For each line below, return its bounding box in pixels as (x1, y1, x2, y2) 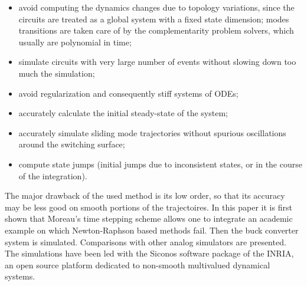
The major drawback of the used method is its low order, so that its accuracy (5, 189, 285, 202)
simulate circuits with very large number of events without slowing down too (18, 55, 296, 68)
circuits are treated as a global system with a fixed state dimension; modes (18, 12, 289, 25)
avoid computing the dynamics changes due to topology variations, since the (18, 1, 295, 13)
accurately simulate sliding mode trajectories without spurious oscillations (18, 126, 286, 139)
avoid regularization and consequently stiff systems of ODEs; (18, 87, 239, 99)
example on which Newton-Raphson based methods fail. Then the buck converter (5, 223, 299, 236)
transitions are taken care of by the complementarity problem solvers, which (18, 24, 294, 37)
